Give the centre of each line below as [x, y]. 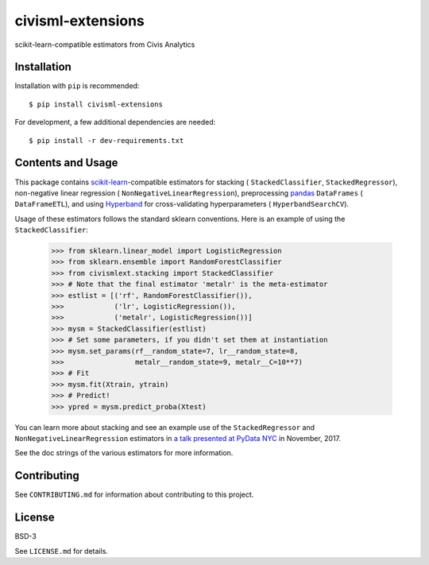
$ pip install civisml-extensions [96, 104]
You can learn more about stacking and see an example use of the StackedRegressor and [165, 427]
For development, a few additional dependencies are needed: [115, 122]
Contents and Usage [66, 163]
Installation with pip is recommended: [77, 86]
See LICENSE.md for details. [62, 551]
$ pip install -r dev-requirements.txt [106, 140]
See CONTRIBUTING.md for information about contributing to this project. [134, 495]
